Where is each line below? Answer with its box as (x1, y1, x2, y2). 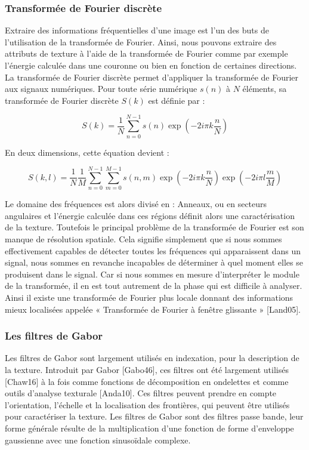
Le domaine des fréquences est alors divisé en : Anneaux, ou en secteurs (5, 198, 267, 210)
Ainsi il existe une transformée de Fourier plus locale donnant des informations (5, 291, 293, 303)
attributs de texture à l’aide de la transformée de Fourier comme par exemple (5, 47, 288, 60)
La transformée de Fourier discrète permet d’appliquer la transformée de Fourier (5, 70, 299, 83)
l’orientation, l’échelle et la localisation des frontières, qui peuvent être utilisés (5, 398, 290, 411)
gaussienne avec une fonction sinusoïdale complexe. (5, 433, 191, 446)
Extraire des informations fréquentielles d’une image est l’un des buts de (5, 24, 269, 36)
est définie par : (148, 94, 205, 106)
